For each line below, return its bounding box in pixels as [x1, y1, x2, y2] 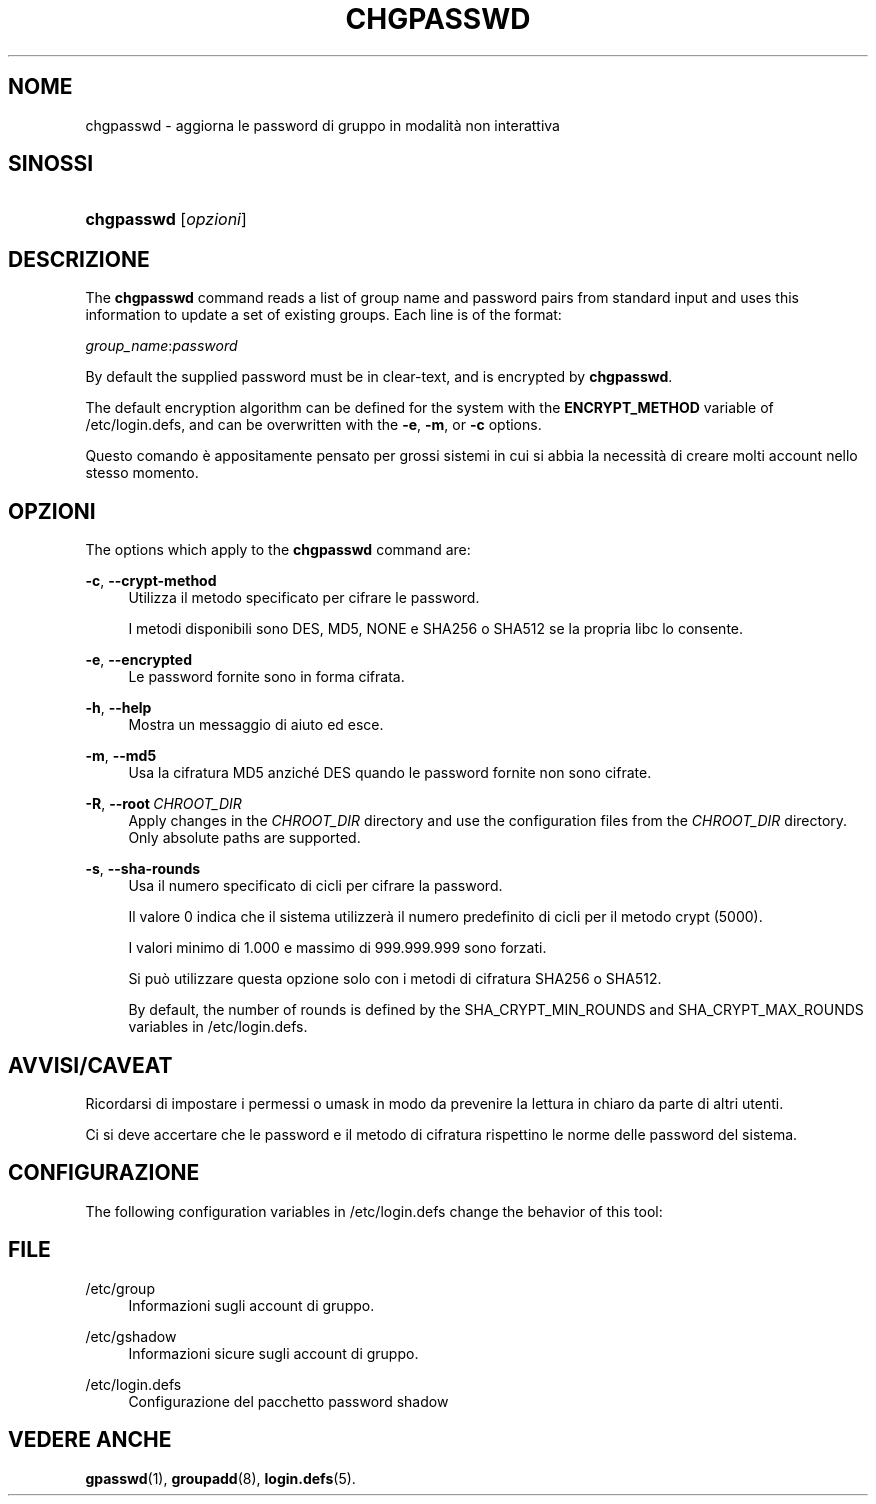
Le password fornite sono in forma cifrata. [128, 668, 405, 686]
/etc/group [85, 1279, 155, 1297]
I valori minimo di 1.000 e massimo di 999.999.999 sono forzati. [128, 939, 547, 957]
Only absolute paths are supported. [128, 829, 361, 847]
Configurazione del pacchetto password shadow [128, 1392, 449, 1410]
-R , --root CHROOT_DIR [85, 795, 242, 813]
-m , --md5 [85, 747, 157, 765]
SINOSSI [8, 151, 94, 177]
